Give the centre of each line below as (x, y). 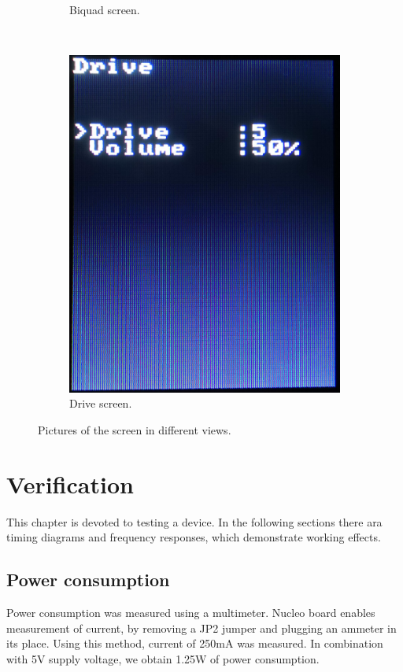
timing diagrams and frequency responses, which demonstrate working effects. (194, 537)
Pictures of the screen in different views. (135, 429)
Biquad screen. (105, 9)
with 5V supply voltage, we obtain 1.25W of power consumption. (163, 658)
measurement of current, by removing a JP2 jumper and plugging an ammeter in (201, 628)
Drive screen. (101, 403)
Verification (70, 484)
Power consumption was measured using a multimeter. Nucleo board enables (191, 613)
